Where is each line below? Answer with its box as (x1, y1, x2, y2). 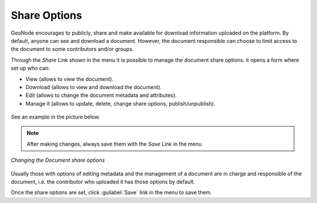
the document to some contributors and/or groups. (11, 46, 134, 53)
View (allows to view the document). (25, 75, 114, 82)
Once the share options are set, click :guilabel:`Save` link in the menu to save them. (11, 189, 213, 196)
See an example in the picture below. (11, 113, 100, 120)
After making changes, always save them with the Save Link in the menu (26, 140, 202, 147)
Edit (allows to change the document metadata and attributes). (25, 92, 177, 99)
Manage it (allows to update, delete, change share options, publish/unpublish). (25, 100, 215, 107)
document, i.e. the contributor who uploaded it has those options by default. (11, 178, 195, 185)
